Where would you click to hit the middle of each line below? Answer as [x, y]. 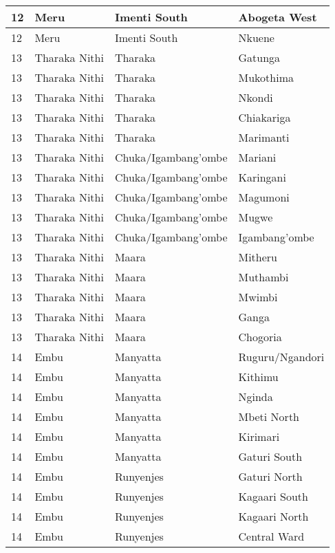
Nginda [256, 397]
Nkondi [256, 97]
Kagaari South [273, 496]
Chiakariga [264, 117]
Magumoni [264, 197]
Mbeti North [269, 416]
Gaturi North [270, 476]
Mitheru [258, 257]
